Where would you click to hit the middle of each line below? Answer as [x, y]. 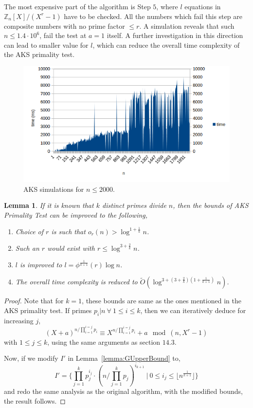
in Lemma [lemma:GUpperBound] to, [124, 358]
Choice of [29, 231]
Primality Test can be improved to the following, [76, 215]
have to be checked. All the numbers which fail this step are [153, 16]
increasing [19, 320]
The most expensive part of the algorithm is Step [77, 6]
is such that [68, 231]
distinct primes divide [134, 205]
